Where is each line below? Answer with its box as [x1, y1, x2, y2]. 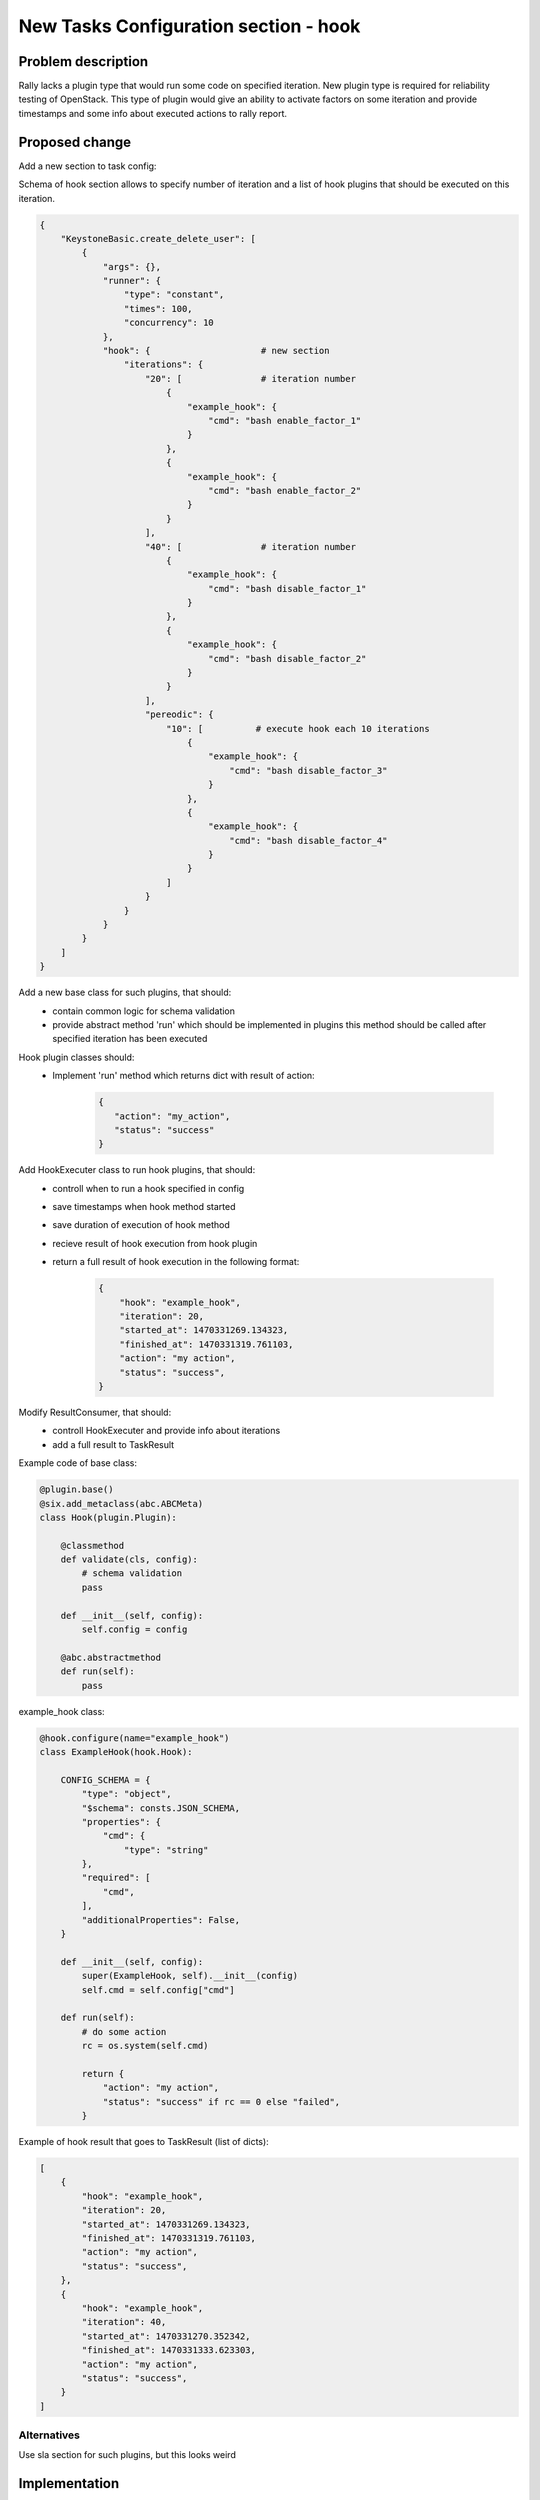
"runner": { [102, 275, 162, 287]
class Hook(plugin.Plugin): [39, 1511, 177, 1523]
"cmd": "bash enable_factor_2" [208, 485, 362, 496]
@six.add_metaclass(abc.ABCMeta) [39, 1498, 204, 1509]
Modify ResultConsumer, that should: [18, 1406, 172, 1418]
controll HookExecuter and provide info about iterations [52, 1425, 281, 1437]
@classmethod [60, 1540, 125, 1551]
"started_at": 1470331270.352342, [81, 2330, 251, 2342]
